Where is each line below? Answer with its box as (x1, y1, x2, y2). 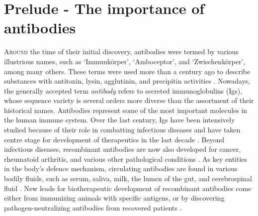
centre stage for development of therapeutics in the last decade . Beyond (4, 134, 225, 144)
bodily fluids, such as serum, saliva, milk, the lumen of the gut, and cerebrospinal (4, 173, 252, 184)
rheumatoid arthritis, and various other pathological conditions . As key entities (4, 153, 248, 164)
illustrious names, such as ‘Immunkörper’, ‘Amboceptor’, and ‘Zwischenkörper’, (4, 56, 246, 66)
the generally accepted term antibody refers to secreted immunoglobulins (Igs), (4, 85, 243, 96)
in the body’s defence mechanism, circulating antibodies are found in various (4, 163, 238, 174)
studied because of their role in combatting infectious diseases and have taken (4, 124, 241, 135)
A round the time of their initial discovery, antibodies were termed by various (4, 46, 239, 57)
